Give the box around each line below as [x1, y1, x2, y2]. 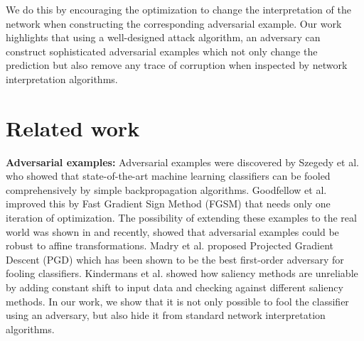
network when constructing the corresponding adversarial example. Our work [6, 16, 342, 31]
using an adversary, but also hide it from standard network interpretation [6, 308, 326, 323]
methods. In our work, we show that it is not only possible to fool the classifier [6, 293, 349, 308]
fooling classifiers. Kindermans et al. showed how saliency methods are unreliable [6, 266, 358, 281]
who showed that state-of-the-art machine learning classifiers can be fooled [6, 168, 331, 183]
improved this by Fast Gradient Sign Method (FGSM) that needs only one [6, 196, 331, 211]
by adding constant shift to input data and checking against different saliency [6, 280, 343, 295]
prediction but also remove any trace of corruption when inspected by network [6, 58, 348, 72]
